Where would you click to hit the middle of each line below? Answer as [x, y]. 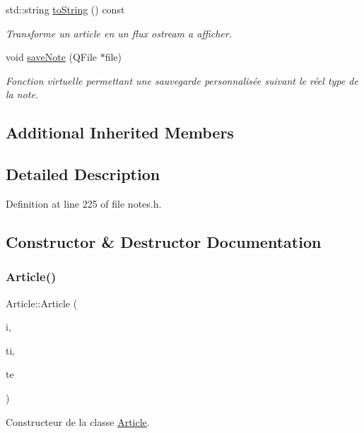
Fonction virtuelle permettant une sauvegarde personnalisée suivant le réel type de [182, 80]
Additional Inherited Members [120, 132]
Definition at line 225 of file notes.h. [84, 203]
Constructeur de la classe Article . [78, 421]
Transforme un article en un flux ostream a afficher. [119, 33]
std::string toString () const [65, 9]
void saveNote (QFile [52, 57]
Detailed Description [83, 174]
